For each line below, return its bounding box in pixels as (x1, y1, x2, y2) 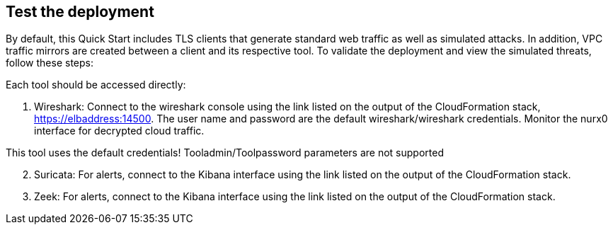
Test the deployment (6, 3, 154, 21)
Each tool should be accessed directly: (6, 79, 186, 91)
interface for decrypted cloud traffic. (34, 125, 205, 137)
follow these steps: (6, 57, 93, 69)
